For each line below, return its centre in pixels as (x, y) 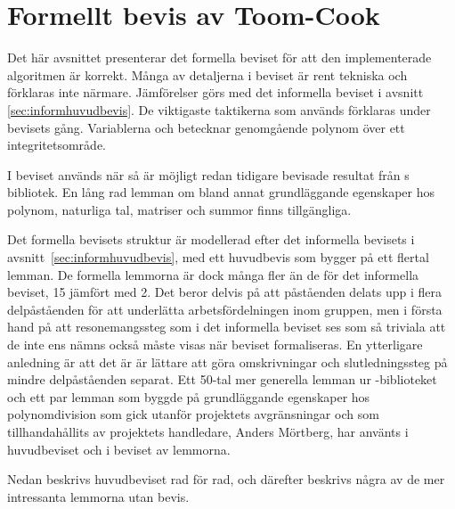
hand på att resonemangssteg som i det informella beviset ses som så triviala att (227, 327)
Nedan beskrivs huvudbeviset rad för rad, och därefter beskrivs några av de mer (226, 479)
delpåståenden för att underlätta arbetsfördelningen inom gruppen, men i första (225, 309)
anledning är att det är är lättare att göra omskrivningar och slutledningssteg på (227, 361)
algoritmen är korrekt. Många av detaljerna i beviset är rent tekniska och (207, 74)
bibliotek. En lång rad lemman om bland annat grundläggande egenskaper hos (221, 192)
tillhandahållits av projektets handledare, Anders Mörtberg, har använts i (208, 431)
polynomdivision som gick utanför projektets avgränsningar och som (193, 414)
